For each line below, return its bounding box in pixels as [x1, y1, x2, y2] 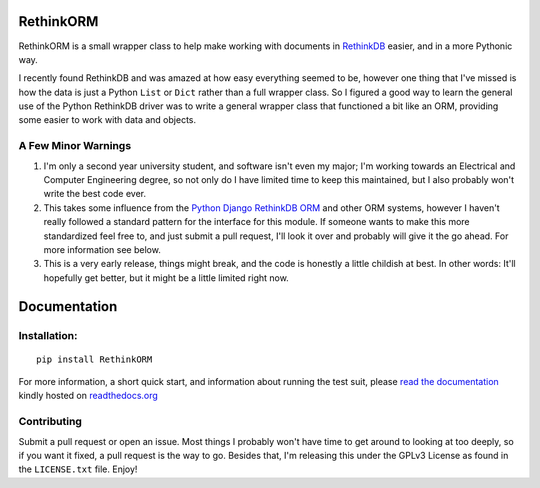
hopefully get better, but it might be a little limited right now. [43, 271, 289, 284]
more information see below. [43, 243, 162, 255]
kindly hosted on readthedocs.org [18, 390, 159, 402]
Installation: [18, 328, 78, 342]
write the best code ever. [43, 188, 147, 200]
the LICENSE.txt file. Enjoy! [18, 463, 138, 475]
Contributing [18, 415, 82, 429]
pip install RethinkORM [36, 353, 153, 365]
